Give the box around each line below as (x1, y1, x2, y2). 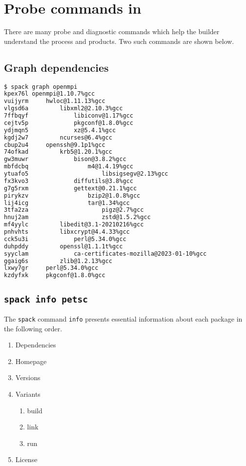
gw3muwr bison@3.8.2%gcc (4, 156, 126, 163)
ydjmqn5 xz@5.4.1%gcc (4, 126, 116, 134)
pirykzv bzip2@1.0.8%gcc (4, 192, 141, 199)
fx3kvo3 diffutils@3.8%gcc (4, 177, 133, 184)
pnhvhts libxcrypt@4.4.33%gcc (4, 228, 130, 236)
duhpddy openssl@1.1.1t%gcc (4, 243, 123, 250)
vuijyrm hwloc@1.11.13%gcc (4, 98, 105, 105)
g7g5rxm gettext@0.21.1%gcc (4, 184, 137, 192)
